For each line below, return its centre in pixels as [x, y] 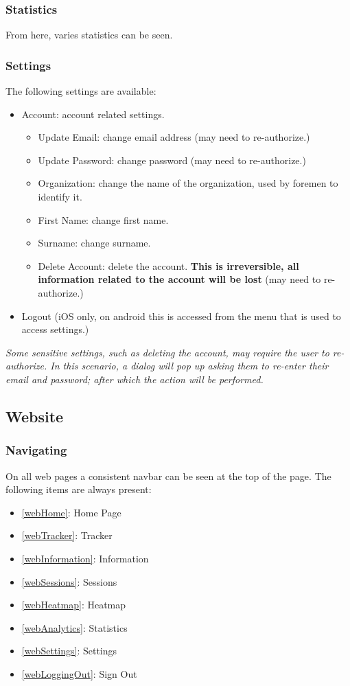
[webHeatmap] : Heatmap [74, 605]
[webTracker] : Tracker [67, 535]
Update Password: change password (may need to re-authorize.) [172, 160]
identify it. [60, 196]
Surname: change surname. [94, 243]
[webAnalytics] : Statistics [74, 627]
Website [35, 416]
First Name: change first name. [103, 219]
